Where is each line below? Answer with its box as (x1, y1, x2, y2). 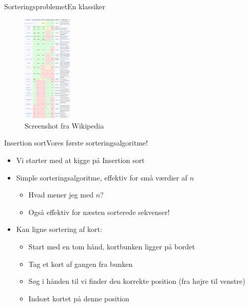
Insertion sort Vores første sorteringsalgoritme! (4, 137, 148, 148)
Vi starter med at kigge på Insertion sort (16, 154, 145, 165)
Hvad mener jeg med (28, 189, 93, 200)
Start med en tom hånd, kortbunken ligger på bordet (28, 241, 195, 251)
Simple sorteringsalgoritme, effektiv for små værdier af (16, 172, 187, 183)
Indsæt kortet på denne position (28, 293, 129, 303)
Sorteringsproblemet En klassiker (4, 1, 106, 11)
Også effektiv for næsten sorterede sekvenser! (28, 206, 170, 217)
